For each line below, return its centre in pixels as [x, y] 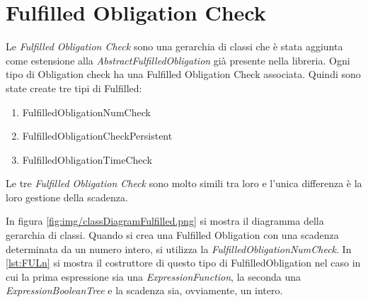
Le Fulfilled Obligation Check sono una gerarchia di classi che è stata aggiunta [174, 46]
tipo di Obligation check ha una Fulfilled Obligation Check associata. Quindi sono [183, 74]
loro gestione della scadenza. [67, 197]
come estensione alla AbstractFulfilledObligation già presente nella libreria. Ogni [178, 60]
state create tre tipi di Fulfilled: [74, 88]
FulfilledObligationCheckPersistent [97, 136]
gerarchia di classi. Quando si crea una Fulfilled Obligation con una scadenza [172, 235]
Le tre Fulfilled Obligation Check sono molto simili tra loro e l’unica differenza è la [184, 183]
